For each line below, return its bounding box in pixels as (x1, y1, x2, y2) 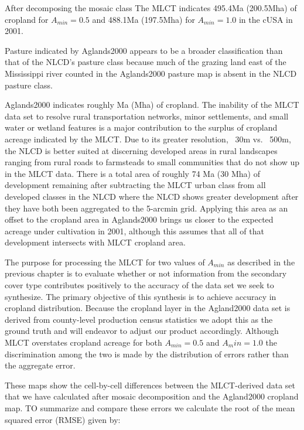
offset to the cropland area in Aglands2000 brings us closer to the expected (5, 213, 274, 226)
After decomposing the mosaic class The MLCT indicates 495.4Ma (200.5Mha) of (5, 2, 297, 13)
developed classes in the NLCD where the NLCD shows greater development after (5, 190, 299, 202)
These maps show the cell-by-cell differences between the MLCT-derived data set (5, 378, 295, 391)
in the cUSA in (238, 13, 293, 25)
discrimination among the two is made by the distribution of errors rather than (5, 347, 289, 360)
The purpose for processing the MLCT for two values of (5, 255, 205, 268)
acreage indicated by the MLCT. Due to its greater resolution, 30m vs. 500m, (5, 132, 291, 145)
